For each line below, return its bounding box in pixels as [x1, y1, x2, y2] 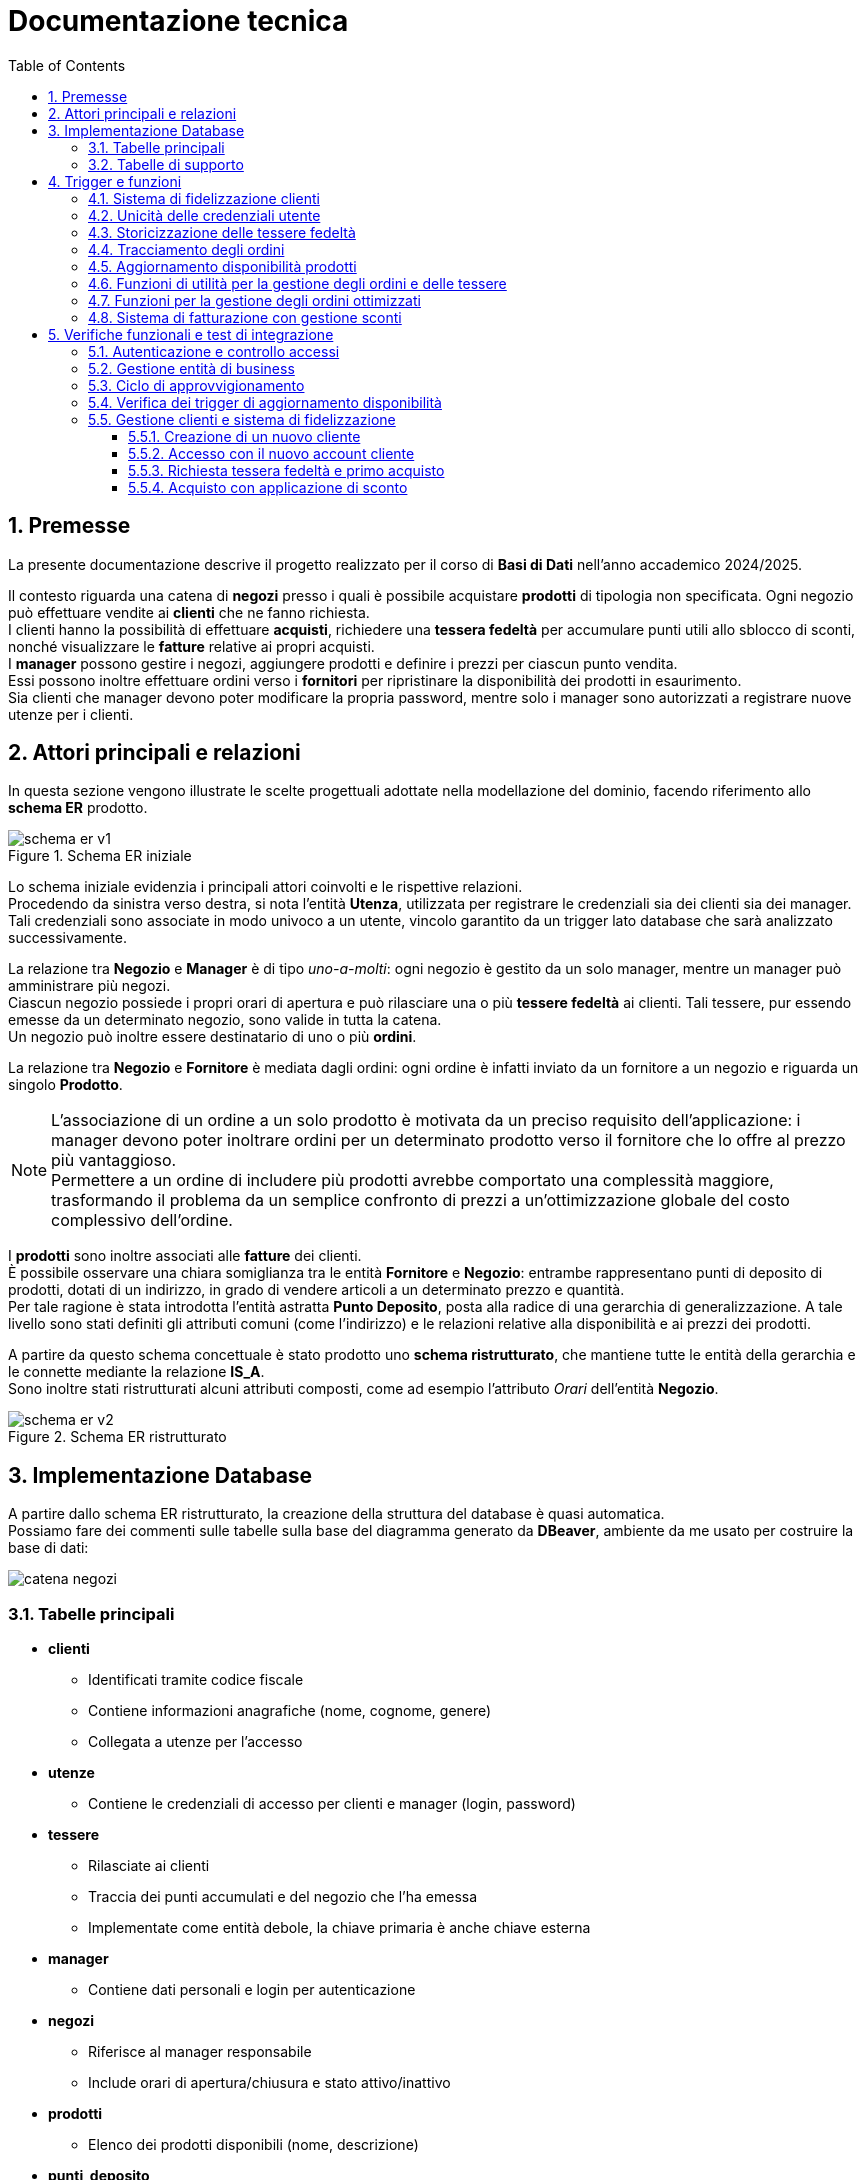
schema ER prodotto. [8, 799, 148, 817]
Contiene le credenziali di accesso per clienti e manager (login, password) [88, 1795, 576, 1813]
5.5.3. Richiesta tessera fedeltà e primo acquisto [128, 461, 445, 479]
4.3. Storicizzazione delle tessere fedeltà [88, 223, 356, 241]
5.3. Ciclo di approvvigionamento [88, 376, 305, 394]
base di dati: [8, 1539, 89, 1557]
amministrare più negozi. [8, 977, 171, 995]
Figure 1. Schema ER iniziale [8, 847, 192, 865]
